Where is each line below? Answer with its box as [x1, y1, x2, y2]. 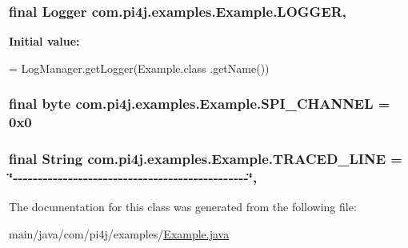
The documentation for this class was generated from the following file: [9, 198, 357, 215]
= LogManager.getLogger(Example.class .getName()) [9, 59, 270, 76]
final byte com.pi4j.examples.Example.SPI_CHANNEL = [9, 94, 390, 114]
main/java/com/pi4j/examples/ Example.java [9, 225, 230, 242]
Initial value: [9, 33, 80, 50]
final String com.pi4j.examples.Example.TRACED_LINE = [9, 149, 402, 169]
